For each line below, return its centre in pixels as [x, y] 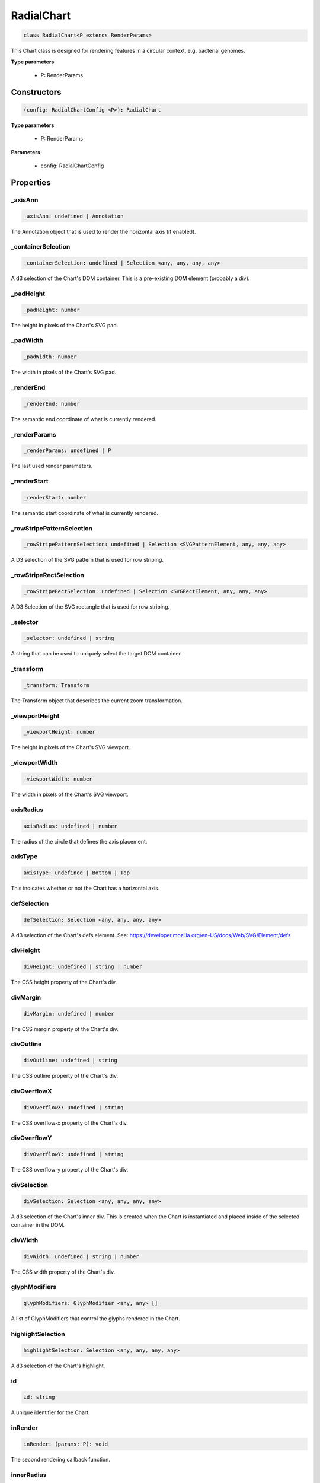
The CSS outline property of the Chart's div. [65, 1076]
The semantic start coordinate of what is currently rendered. [85, 513]
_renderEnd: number [52, 404]
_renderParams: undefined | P [67, 451]
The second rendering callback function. [61, 1459]
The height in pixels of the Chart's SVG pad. [65, 325]
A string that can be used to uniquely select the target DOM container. [96, 654]
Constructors [36, 92]
